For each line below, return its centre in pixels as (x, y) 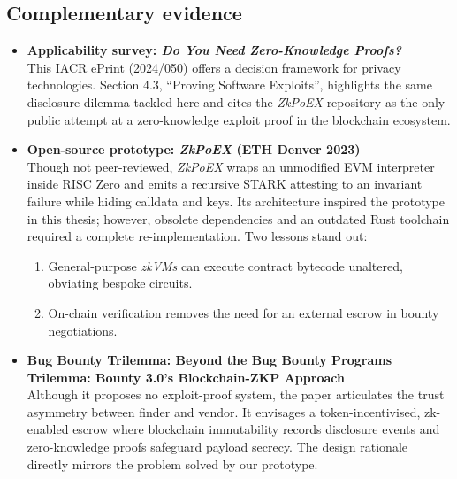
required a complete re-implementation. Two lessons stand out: (197, 236)
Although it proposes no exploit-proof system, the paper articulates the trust (236, 394)
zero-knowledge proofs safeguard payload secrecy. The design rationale (217, 447)
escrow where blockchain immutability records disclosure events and (256, 429)
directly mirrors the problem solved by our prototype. (172, 464)
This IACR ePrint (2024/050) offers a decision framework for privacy (214, 67)
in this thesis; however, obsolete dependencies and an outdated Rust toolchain (238, 218)
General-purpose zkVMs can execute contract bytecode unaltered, (225, 265)
